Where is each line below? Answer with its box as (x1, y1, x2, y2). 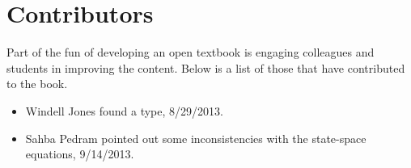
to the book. (6, 75, 68, 92)
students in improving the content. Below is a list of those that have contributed (6, 59, 405, 76)
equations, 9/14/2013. (25, 145, 134, 162)
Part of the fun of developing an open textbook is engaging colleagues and (6, 44, 375, 61)
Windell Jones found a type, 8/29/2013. (25, 102, 223, 119)
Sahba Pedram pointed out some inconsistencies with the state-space (25, 129, 367, 146)
